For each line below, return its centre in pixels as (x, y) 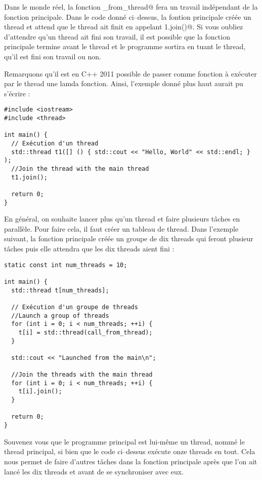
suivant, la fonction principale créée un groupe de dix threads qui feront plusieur (129, 238)
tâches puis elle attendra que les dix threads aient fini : (89, 248)
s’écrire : (17, 93)
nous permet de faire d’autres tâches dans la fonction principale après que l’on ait (131, 461)
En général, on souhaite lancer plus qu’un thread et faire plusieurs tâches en (122, 219)
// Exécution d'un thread (55, 143)
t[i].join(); (40, 392)
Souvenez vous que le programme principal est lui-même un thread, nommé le (124, 441)
